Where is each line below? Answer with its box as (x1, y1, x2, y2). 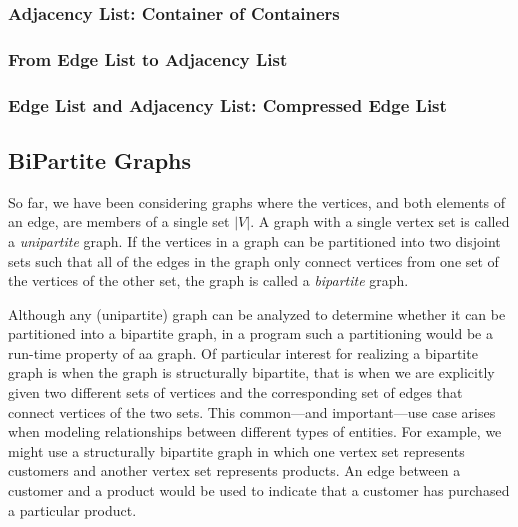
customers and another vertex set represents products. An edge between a (8, 460, 461, 481)
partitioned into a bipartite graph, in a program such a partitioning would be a (8, 323, 493, 344)
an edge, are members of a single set (8, 211, 230, 232)
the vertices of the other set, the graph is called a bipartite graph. (8, 270, 409, 291)
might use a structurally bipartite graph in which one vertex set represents (8, 440, 465, 461)
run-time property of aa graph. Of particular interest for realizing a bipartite (8, 342, 478, 363)
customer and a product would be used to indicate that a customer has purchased (8, 480, 510, 501)
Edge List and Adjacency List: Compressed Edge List (8, 92, 447, 117)
